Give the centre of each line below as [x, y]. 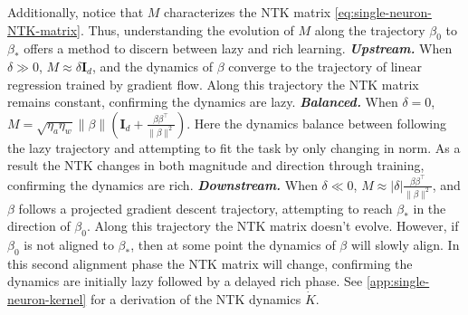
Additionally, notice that [76, 12]
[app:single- [398, 281]
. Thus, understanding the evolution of [187, 29]
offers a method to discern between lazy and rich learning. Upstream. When [238, 48]
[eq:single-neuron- [383, 12]
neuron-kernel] [47, 299]
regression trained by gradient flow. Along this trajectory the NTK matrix [213, 84]
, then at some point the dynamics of [233, 245]
